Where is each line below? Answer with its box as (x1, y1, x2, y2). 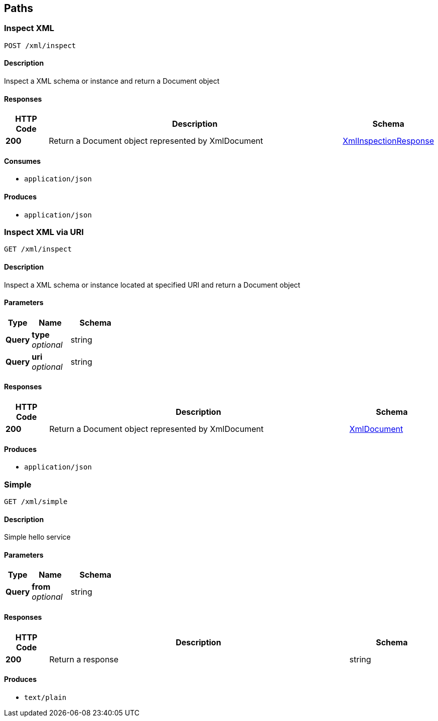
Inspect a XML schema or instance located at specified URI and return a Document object (4, 280, 301, 289)
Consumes (4, 156, 41, 165)
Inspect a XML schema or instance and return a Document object (4, 77, 220, 86)
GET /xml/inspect (4, 245, 72, 254)
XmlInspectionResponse (343, 136, 434, 146)
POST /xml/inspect (4, 41, 76, 50)
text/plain (24, 693, 67, 701)
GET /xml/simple (4, 498, 68, 506)
